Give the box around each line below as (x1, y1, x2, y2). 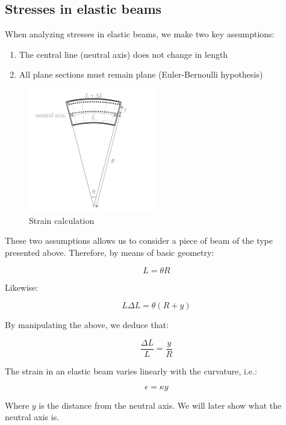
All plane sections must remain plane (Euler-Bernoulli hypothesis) (19, 68, 263, 81)
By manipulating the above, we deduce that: (5, 318, 169, 331)
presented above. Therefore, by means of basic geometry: (5, 246, 214, 259)
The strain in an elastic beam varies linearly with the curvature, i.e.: (5, 364, 257, 377)
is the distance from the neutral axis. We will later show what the (39, 399, 282, 411)
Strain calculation (29, 214, 95, 226)
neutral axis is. (5, 411, 60, 423)
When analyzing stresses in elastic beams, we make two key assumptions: (5, 28, 275, 40)
